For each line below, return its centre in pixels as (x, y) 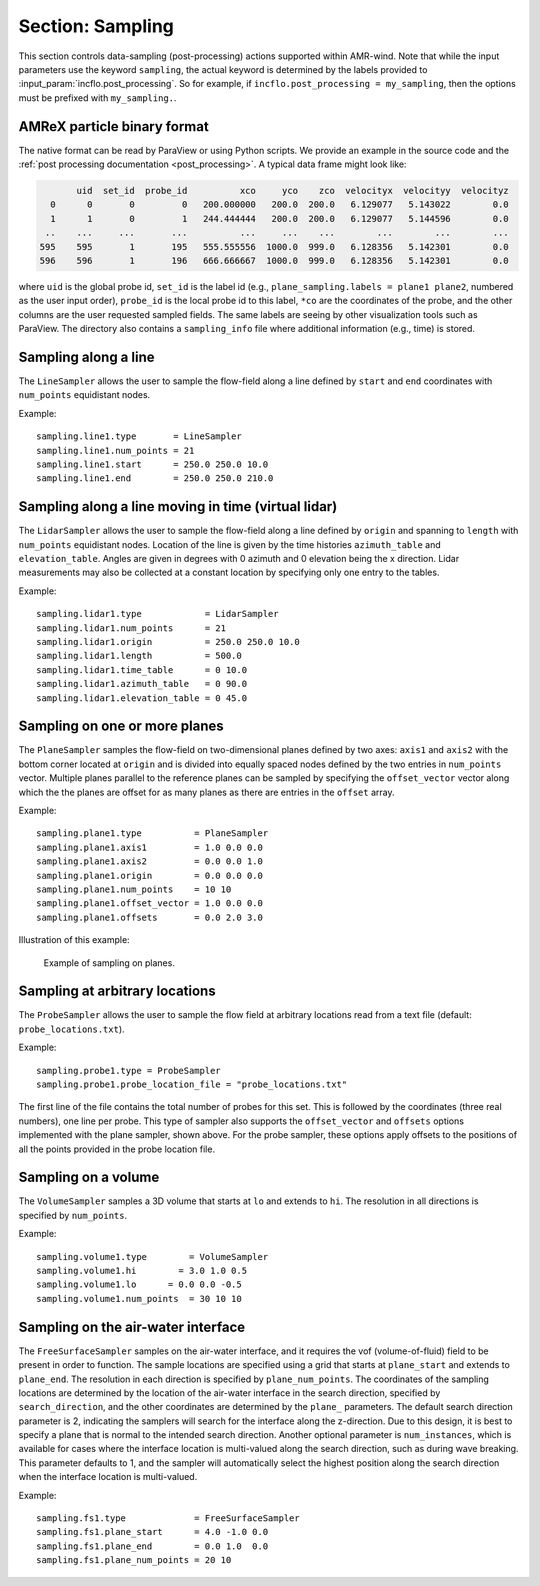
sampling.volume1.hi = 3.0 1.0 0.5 (142, 1271)
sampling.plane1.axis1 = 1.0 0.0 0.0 (150, 847)
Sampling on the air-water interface (131, 1326)
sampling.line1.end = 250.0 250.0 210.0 (155, 478)
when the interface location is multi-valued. (108, 1477)
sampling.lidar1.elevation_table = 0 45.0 (142, 698)
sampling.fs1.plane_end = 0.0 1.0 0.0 (152, 1546)
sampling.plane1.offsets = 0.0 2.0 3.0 (150, 917)
